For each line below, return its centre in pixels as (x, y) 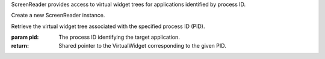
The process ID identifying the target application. (119, 37)
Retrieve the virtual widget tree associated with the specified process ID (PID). (108, 26)
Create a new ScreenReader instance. (58, 15)
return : (20, 45)
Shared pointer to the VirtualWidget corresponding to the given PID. (143, 45)
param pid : (25, 37)
